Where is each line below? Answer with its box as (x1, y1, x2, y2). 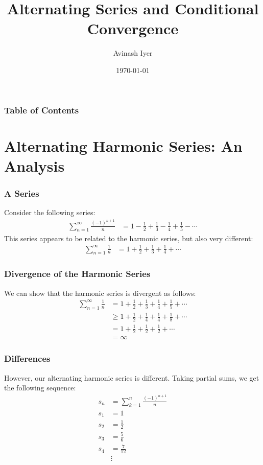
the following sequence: (4, 382, 76, 393)
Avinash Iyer (113, 48, 153, 58)
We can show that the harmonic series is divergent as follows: (4, 287, 196, 298)
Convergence (87, 18, 179, 39)
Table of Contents (4, 103, 79, 116)
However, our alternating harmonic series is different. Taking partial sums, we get (4, 372, 259, 383)
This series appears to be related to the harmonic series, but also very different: (4, 232, 253, 243)
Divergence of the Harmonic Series (4, 267, 151, 280)
